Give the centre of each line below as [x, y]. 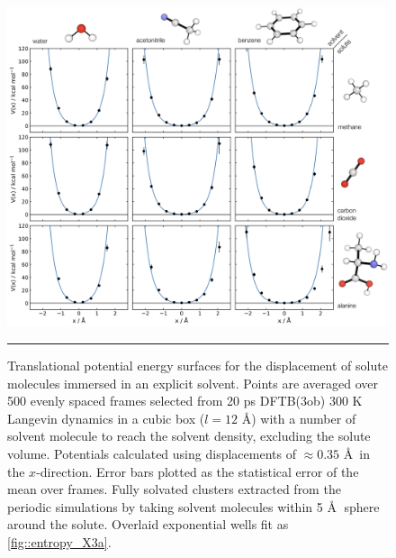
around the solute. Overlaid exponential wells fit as [148, 524]
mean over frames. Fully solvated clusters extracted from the [174, 489]
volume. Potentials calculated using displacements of [152, 453]
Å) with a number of [299, 418]
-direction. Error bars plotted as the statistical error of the [198, 471]
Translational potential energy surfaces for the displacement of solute [198, 366]
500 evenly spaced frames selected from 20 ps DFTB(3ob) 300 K [185, 401]
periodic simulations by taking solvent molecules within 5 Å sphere [193, 506]
